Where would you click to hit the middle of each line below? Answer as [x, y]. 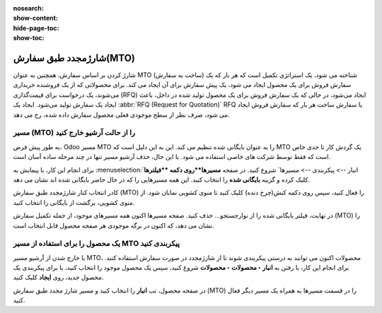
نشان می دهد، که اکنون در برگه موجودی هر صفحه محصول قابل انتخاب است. [114, 225]
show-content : [35, 18]
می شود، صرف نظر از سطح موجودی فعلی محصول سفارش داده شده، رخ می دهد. [121, 114]
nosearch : [28, 8]
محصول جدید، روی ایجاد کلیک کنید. [58, 277]
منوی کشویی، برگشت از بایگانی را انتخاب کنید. [74, 202]
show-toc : [29, 38]
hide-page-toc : [36, 28]
